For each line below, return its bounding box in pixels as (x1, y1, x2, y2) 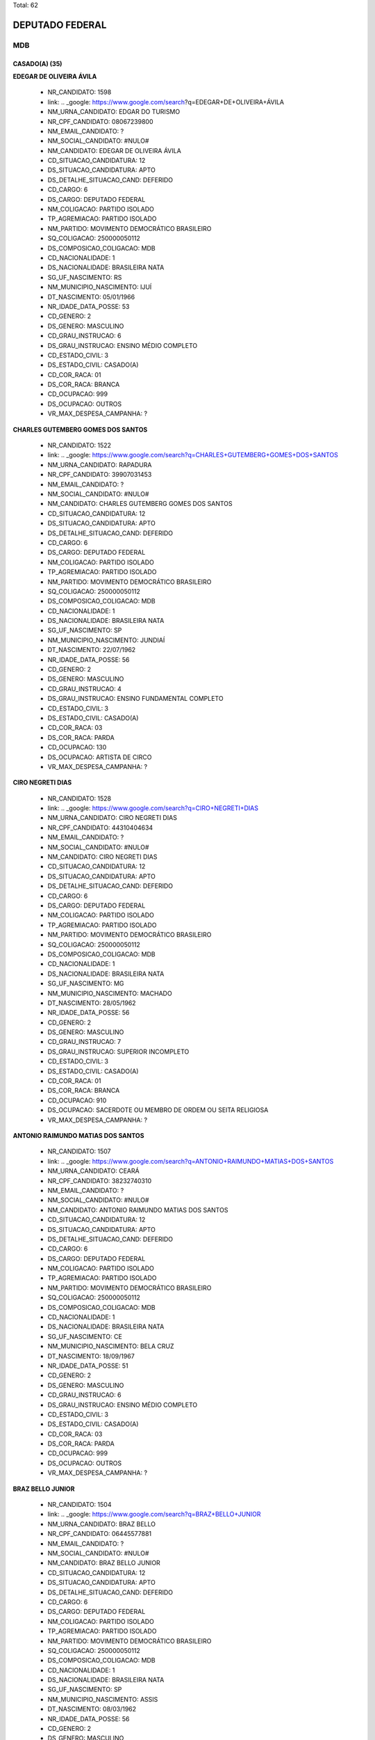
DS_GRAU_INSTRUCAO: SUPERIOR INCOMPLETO (47, 1047, 190, 1056)
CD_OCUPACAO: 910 (47, 1096, 107, 1105)
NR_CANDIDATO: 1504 (47, 1501, 112, 1509)
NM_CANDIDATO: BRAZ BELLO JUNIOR (47, 1559, 161, 1567)
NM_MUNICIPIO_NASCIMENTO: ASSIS (47, 1695, 158, 1703)
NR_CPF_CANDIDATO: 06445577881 (47, 1530, 152, 1538)
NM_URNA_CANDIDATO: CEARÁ (47, 1166, 140, 1176)
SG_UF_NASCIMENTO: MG (47, 979, 124, 988)
